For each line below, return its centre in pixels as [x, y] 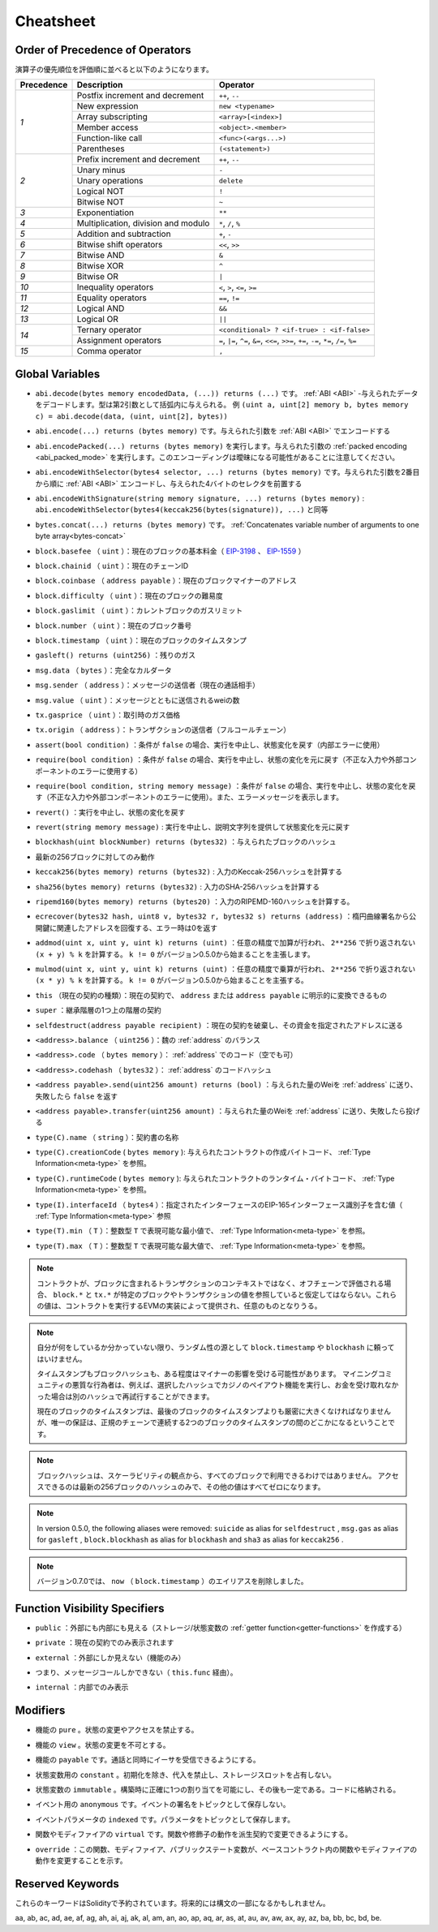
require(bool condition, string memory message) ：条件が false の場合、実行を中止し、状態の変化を [222, 785]
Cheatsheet [56, 21]
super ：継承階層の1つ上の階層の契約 [98, 1010]
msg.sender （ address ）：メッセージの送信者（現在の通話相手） [147, 685]
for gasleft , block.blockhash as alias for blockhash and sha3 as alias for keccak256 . [190, 1540]
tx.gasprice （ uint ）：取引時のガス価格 [108, 715]
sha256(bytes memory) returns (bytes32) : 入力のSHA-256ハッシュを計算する [178, 886]
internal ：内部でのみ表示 [82, 1687]
